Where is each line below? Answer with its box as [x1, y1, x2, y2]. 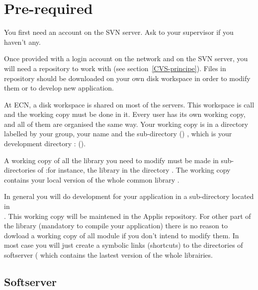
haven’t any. [4, 36, 41, 47]
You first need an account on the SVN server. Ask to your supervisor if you [4, 27, 234, 37]
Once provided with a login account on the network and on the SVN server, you [4, 53, 248, 64]
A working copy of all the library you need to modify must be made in [4, 155, 219, 165]
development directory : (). [4, 138, 86, 149]
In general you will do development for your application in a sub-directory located [4, 191, 254, 201]
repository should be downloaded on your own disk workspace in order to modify [4, 73, 251, 83]
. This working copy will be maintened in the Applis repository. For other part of [4, 210, 251, 221]
